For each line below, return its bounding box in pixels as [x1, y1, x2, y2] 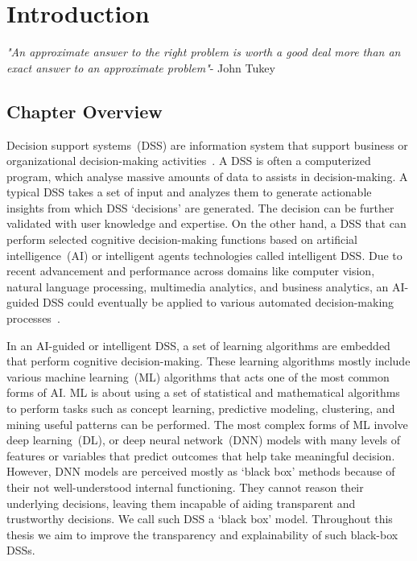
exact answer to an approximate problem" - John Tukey [6, 59, 275, 76]
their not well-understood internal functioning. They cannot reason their [6, 478, 364, 495]
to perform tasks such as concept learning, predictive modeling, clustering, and [6, 400, 395, 417]
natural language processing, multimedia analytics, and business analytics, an [6, 278, 389, 295]
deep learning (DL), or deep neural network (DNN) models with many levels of [6, 431, 400, 448]
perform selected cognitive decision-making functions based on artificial [6, 231, 357, 248]
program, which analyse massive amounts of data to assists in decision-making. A [6, 167, 408, 184]
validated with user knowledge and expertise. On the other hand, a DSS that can [6, 215, 407, 232]
